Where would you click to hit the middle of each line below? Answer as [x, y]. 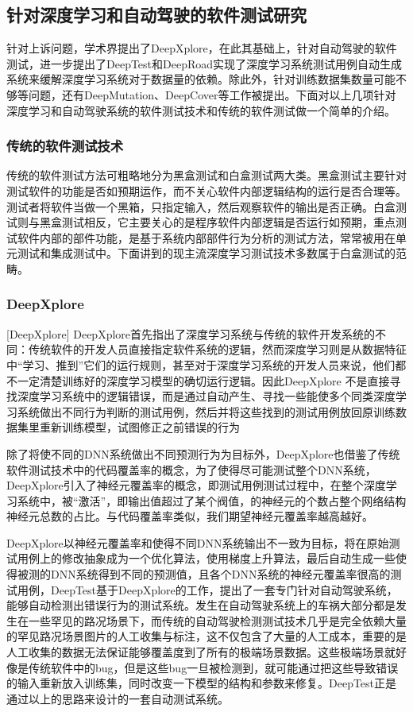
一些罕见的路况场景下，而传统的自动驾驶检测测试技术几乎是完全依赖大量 [217, 620]
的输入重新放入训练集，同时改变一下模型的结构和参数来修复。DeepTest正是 [202, 683]
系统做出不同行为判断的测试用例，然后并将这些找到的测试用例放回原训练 [206, 411]
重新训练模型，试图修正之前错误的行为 [139, 427]
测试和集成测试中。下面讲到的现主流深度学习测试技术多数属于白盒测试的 [206, 253]
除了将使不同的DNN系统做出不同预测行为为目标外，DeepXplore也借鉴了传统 [203, 453]
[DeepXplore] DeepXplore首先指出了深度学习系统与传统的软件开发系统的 [191, 333]
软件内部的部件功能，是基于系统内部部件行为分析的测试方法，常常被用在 [206, 237]
